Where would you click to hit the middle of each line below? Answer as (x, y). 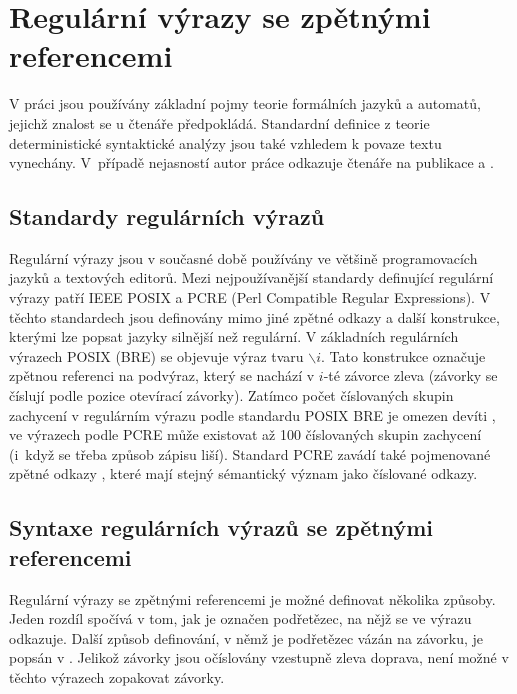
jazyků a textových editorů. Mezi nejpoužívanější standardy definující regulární (251, 277)
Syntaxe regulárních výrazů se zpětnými (221, 527)
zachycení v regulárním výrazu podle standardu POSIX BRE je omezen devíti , (252, 414)
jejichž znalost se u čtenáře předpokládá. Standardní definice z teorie (219, 122)
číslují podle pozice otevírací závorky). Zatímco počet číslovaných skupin (231, 395)
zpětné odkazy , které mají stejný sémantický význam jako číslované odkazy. (243, 473)
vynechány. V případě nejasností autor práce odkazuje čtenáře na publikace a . (251, 162)
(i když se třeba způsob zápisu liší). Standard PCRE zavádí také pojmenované (250, 453)
